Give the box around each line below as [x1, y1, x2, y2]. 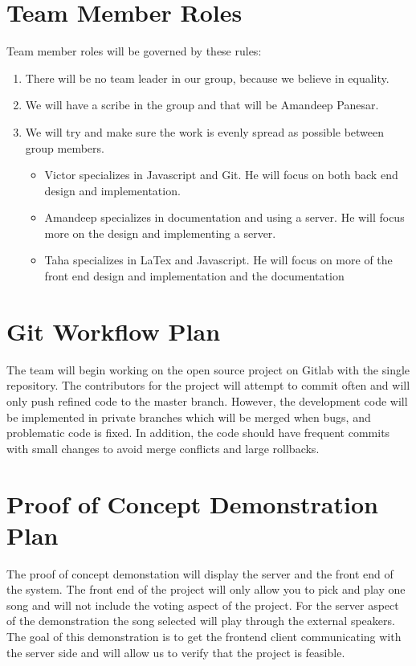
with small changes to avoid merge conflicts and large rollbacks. [6, 439, 320, 456]
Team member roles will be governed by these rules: [6, 43, 262, 59]
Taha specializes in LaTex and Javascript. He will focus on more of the [44, 251, 393, 268]
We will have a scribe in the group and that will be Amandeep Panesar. [25, 96, 379, 113]
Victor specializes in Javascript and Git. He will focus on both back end [44, 166, 398, 183]
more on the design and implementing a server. [44, 224, 276, 241]
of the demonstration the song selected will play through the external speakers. [6, 612, 395, 629]
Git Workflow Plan [6, 314, 221, 347]
